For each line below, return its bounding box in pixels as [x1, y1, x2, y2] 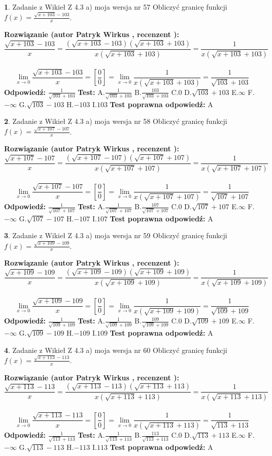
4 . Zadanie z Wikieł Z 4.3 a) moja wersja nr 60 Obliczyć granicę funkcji [4, 344, 227, 355]
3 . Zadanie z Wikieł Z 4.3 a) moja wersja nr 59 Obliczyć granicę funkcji [4, 230, 227, 241]
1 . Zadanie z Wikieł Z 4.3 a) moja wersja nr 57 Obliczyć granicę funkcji [4, 2, 227, 12]
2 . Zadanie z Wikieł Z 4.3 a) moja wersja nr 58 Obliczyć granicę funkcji [4, 116, 227, 126]
